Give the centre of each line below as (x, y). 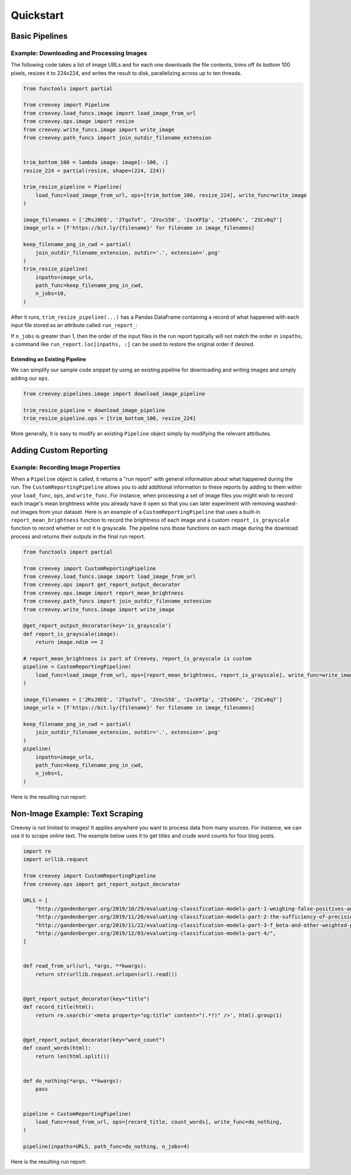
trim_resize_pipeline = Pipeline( (73, 187)
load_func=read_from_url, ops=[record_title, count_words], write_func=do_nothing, (159, 1122)
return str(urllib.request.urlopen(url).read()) (106, 974)
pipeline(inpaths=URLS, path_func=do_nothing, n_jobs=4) (106, 1147)
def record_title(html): (59, 1007)
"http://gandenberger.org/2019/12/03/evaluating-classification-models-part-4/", (156, 933)
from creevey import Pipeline (66, 105)
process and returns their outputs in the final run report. (78, 536)
